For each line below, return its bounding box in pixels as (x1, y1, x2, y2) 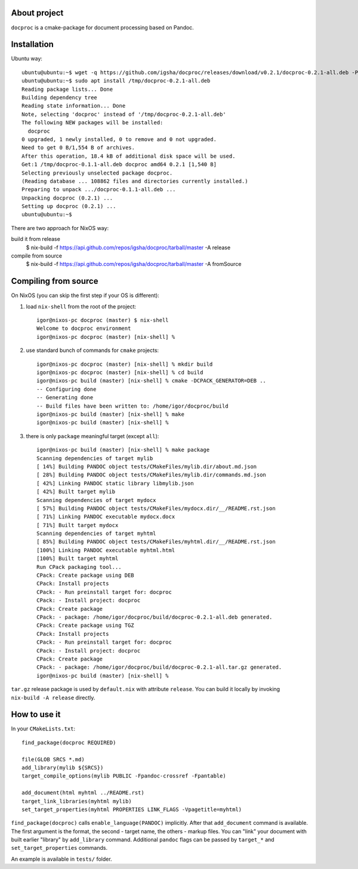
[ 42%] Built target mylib (36, 488, 116, 495)
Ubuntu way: (11, 55, 43, 62)
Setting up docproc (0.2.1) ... (21, 203, 116, 210)
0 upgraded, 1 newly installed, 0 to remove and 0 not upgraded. (21, 136, 217, 143)
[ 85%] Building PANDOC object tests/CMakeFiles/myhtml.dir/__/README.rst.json (36, 538, 276, 545)
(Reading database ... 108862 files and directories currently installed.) (21, 178, 248, 185)
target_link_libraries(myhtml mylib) (21, 798, 132, 804)
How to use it (11, 709, 61, 720)
